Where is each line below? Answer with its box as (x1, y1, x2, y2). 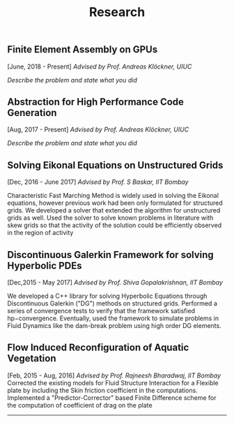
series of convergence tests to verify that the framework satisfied (7, 307, 196, 315)
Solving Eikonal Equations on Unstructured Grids (7, 159, 224, 171)
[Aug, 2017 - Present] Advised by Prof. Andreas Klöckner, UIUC (7, 125, 189, 134)
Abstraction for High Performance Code (7, 96, 185, 108)
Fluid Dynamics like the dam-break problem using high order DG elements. (7, 322, 221, 330)
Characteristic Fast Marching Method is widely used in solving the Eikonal (7, 192, 219, 200)
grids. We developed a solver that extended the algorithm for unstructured (7, 206, 221, 215)
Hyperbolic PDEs (7, 259, 82, 271)
